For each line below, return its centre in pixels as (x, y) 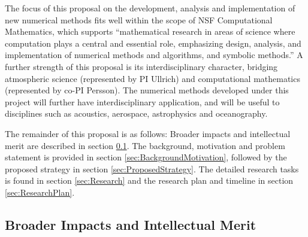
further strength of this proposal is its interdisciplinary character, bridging (141, 66)
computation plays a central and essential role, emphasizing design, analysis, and (153, 43)
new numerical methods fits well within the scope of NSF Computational (139, 19)
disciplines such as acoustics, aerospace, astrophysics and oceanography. (136, 113)
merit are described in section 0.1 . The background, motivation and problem (145, 145)
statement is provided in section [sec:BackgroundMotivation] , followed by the (146, 157)
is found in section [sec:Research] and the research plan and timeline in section (149, 180)
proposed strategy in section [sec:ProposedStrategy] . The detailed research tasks (152, 168)
